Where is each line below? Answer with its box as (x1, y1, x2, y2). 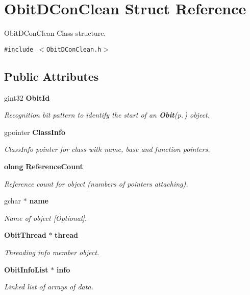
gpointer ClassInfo (4, 126, 65, 137)
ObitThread (4, 230, 46, 240)
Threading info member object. (4, 246, 99, 257)
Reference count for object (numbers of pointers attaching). (4, 178, 188, 189)
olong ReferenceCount (4, 161, 83, 171)
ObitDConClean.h (46, 46, 102, 53)
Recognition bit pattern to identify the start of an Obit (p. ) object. (4, 109, 210, 120)
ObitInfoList (4, 264, 48, 275)
